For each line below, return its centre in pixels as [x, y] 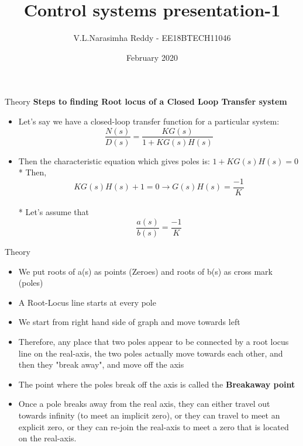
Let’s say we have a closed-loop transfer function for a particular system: [149, 121]
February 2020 [152, 57]
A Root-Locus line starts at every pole [87, 302]
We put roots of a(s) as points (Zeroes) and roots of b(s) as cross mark [145, 271]
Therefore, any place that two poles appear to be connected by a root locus [154, 342]
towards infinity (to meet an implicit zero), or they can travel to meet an [149, 415]
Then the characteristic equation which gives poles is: [114, 160]
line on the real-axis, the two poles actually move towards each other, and [151, 353]
